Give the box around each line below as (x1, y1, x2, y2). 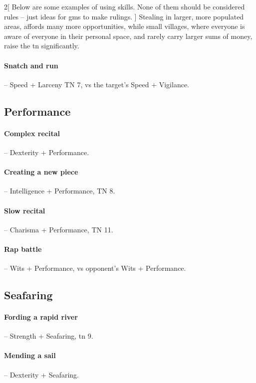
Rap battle (4, 243, 42, 254)
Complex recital (4, 128, 60, 138)
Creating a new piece (4, 167, 78, 177)
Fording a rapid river (4, 312, 78, 322)
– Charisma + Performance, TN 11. (4, 224, 113, 234)
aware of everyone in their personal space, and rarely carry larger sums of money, (4, 30, 253, 41)
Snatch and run (4, 60, 58, 70)
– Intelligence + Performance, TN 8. (4, 186, 115, 196)
